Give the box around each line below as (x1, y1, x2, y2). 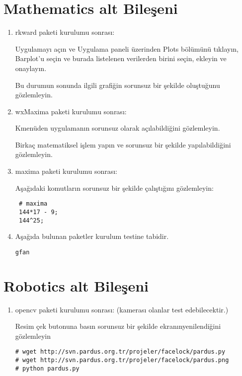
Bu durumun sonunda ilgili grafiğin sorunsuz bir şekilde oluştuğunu (15, 79, 220, 90)
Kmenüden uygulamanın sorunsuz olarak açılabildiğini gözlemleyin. (15, 123, 220, 133)
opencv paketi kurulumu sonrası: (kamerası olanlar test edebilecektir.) (15, 304, 229, 314)
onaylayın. (15, 63, 47, 73)
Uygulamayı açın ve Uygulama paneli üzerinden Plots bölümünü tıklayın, (15, 43, 239, 54)
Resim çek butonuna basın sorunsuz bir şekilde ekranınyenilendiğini (15, 321, 221, 331)
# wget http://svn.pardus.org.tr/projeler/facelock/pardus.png (15, 357, 229, 364)
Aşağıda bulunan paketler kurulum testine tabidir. (15, 231, 169, 241)
